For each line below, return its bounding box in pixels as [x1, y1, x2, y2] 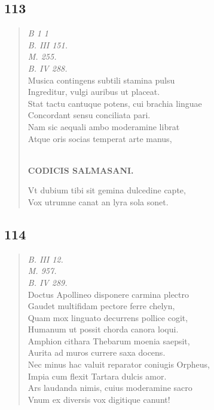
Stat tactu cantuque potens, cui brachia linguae [27, 97, 202, 109]
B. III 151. [27, 38, 68, 51]
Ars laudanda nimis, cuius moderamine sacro [27, 381, 192, 394]
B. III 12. [27, 252, 63, 265]
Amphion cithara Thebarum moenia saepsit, [27, 334, 190, 347]
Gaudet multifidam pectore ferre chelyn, [27, 300, 175, 312]
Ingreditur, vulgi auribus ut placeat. [27, 85, 160, 98]
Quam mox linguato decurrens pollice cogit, [27, 311, 188, 323]
